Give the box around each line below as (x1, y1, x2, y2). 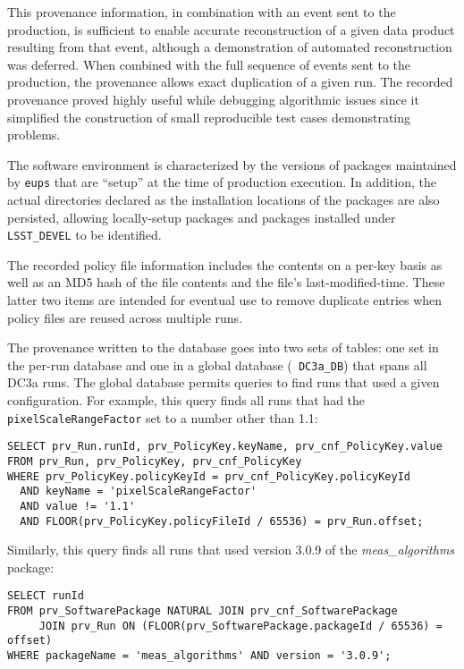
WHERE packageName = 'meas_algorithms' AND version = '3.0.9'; (7, 649, 392, 663)
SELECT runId (7, 589, 84, 603)
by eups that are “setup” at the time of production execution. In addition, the (7, 173, 436, 191)
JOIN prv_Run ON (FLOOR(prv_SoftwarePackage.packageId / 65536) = (38, 619, 443, 632)
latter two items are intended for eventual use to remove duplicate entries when (7, 291, 443, 309)
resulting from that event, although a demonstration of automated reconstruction (7, 38, 452, 56)
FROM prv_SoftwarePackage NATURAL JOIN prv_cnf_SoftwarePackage (7, 605, 398, 618)
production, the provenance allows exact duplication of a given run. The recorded (7, 72, 453, 91)
